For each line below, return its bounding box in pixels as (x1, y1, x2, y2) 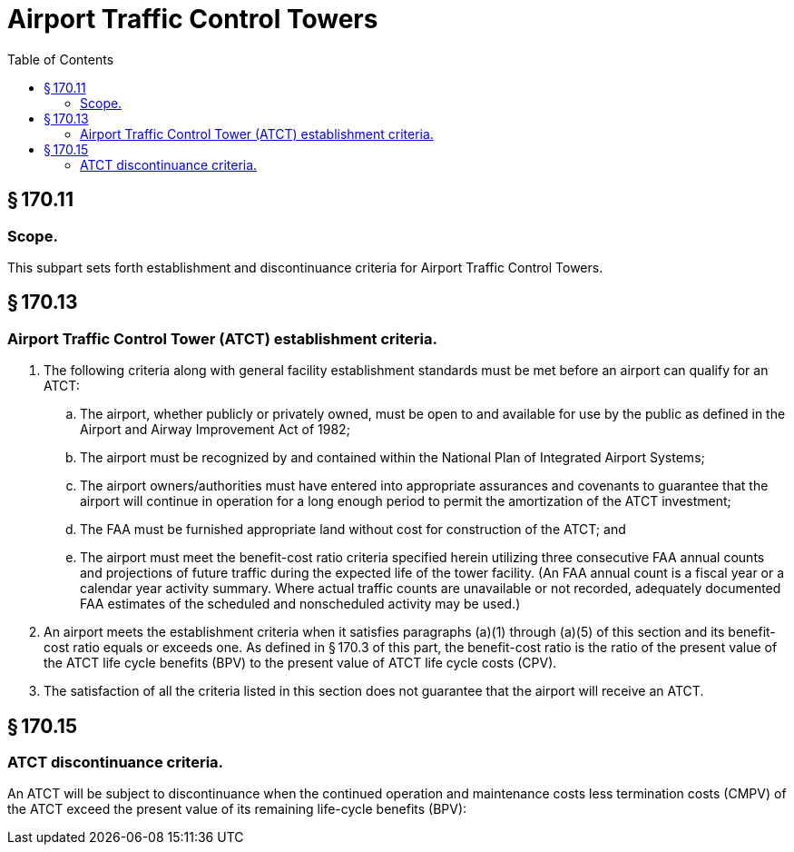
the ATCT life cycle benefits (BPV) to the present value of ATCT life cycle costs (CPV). (44, 655, 557, 671)
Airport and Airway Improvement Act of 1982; (80, 421, 350, 438)
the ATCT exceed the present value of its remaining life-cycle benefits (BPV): (7, 801, 467, 817)
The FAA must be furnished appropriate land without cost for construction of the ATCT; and (80, 521, 626, 538)
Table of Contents (7, 51, 114, 67)
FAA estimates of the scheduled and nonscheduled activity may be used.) (80, 596, 521, 612)
